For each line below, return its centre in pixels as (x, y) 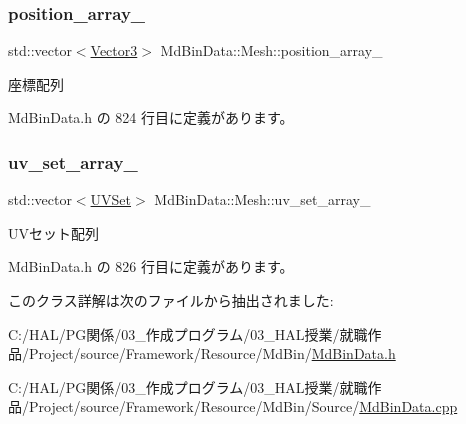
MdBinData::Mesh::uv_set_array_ (262, 199)
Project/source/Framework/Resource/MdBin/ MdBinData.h (212, 353)
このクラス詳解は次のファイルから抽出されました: (171, 300)
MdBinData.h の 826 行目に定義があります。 (151, 266)
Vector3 (114, 50)
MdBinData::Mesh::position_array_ (271, 50)
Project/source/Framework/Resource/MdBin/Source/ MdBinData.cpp (243, 406)
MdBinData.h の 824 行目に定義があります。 (151, 117)
